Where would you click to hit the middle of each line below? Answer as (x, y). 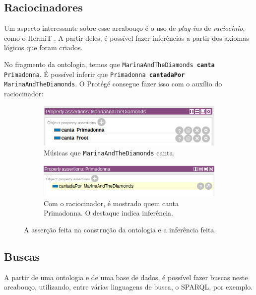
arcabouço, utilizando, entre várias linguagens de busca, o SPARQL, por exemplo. (128, 287)
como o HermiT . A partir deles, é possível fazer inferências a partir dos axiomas (127, 37)
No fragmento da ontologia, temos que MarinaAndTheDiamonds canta (109, 64)
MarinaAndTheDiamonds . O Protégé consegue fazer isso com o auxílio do (113, 84)
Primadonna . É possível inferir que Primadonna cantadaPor (95, 74)
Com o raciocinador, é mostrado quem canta (111, 203)
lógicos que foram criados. (43, 47)
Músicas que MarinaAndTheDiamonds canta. (109, 153)
